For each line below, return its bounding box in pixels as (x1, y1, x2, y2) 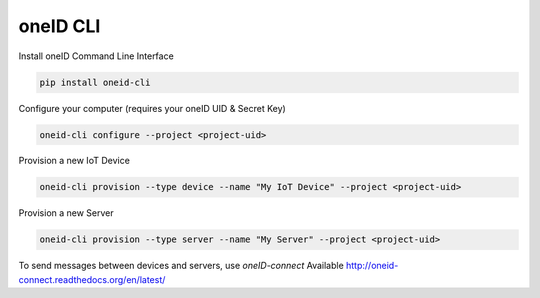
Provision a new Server (18, 207, 114, 219)
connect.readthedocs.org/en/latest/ (18, 273, 166, 285)
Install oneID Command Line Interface (18, 50, 174, 62)
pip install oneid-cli (39, 76, 151, 88)
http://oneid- (345, 260, 399, 272)
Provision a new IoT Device (18, 155, 130, 167)
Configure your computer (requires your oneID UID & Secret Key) (18, 102, 287, 114)
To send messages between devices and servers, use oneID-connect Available (18, 260, 344, 272)
